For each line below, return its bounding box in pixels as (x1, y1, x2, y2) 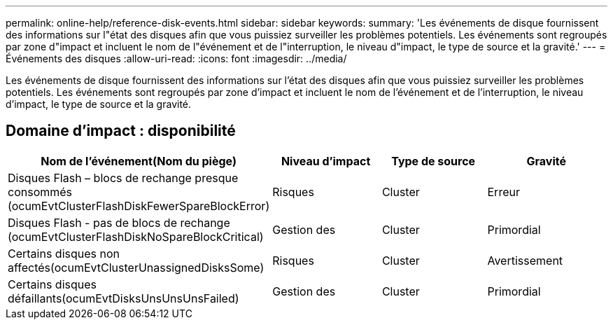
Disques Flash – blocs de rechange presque (8, 170, 239, 185)
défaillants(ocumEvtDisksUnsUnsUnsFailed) (8, 291, 239, 305)
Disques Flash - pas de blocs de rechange (8, 215, 230, 230)
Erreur (487, 184, 520, 199)
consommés (8, 184, 73, 199)
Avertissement (487, 253, 563, 268)
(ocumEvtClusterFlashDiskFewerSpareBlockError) (8, 198, 270, 213)
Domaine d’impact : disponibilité (6, 122, 236, 140)
